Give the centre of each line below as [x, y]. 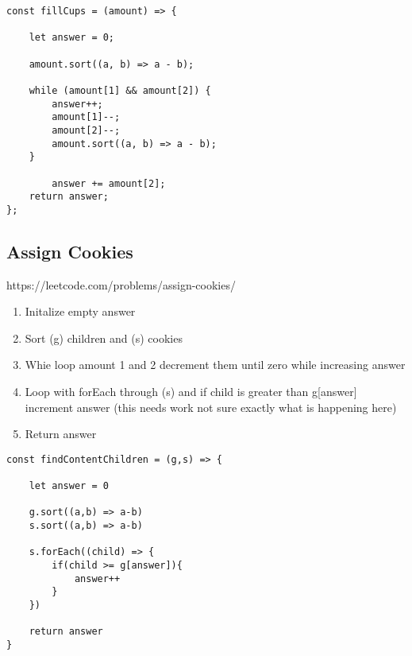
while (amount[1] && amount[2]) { [120, 90]
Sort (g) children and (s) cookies [104, 338]
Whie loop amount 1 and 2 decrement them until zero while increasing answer [215, 365]
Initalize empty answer [80, 311]
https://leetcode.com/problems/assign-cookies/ [121, 284]
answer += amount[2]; [109, 183]
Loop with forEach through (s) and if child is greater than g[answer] [191, 392]
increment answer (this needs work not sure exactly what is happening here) [211, 407]
